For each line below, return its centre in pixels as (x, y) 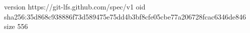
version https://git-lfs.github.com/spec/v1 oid (75, 6)
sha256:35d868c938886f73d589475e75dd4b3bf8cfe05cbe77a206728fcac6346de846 (125, 16)
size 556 (16, 26)
